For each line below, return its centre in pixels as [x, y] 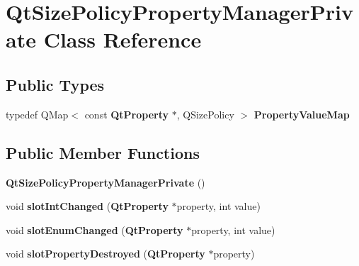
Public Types [55, 84]
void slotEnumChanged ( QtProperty [95, 229]
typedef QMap [37, 114]
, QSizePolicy [205, 114]
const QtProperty [127, 114]
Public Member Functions [103, 152]
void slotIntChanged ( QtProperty [87, 206]
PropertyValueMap [302, 114]
